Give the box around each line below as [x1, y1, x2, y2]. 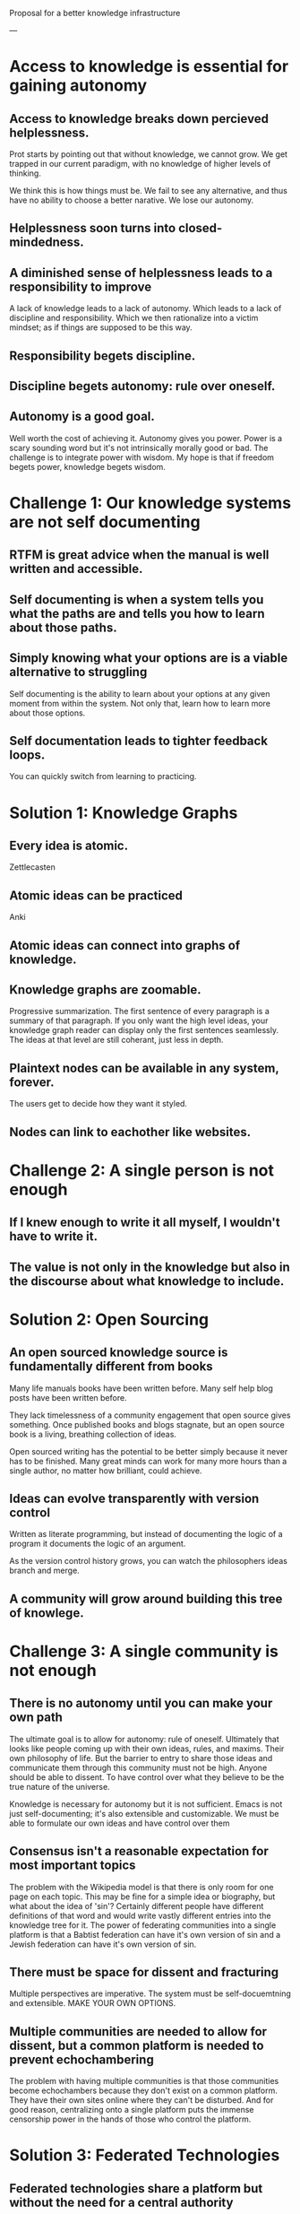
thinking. [9, 168, 42, 178]
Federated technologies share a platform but [9, 2181, 263, 2196]
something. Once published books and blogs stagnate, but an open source [9, 1419, 285, 1429]
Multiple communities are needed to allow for [9, 2024, 267, 2039]
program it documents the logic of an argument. [9, 1538, 186, 1550]
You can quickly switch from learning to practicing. [9, 771, 197, 782]
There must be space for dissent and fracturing [9, 1964, 279, 1980]
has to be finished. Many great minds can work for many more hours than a [9, 1455, 287, 1466]
